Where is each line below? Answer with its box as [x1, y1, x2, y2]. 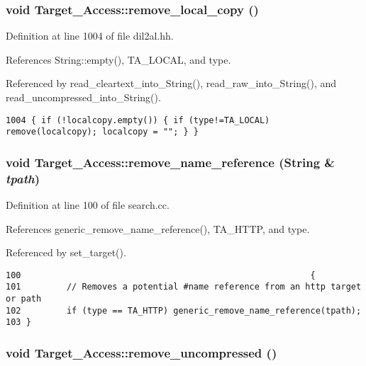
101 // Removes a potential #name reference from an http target [6, 282, 362, 292]
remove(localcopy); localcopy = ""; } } [6, 127, 199, 137]
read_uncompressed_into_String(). [6, 90, 161, 104]
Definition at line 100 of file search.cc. [6, 198, 170, 212]
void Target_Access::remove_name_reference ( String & [6, 153, 335, 171]
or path [6, 294, 42, 304]
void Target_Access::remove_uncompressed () [6, 344, 277, 362]
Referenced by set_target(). [6, 245, 126, 260]
